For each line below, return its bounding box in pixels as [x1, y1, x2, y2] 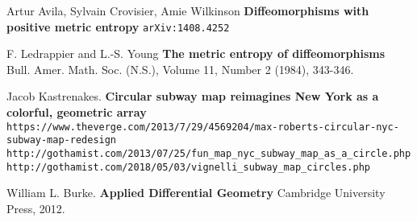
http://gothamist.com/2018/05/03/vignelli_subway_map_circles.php [6, 161, 371, 173]
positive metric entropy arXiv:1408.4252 [6, 18, 230, 35]
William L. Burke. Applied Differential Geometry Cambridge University [6, 184, 386, 201]
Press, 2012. [6, 199, 65, 216]
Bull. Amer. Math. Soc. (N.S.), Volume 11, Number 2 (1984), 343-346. [6, 60, 354, 77]
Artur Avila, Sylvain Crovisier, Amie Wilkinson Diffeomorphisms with [6, 2, 369, 18]
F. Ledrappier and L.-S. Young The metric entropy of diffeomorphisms [6, 45, 386, 62]
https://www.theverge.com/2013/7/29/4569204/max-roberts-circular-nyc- [6, 121, 399, 133]
